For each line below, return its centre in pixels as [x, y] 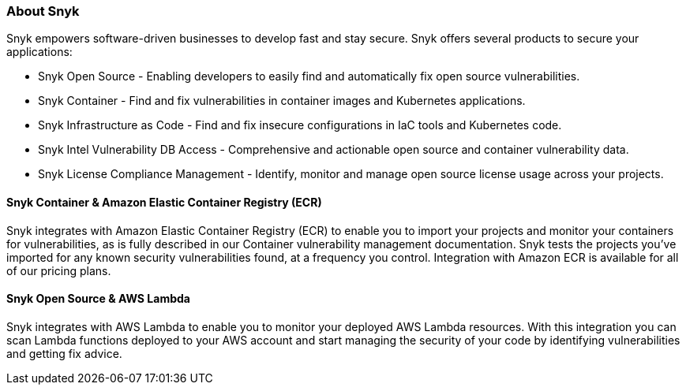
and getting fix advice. [64, 353]
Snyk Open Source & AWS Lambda [98, 299]
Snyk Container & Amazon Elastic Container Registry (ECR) [164, 202]
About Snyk [43, 11]
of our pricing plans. [59, 270]
